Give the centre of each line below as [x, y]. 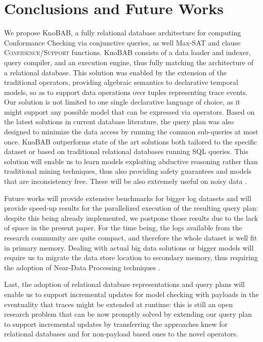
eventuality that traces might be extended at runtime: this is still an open [119, 304]
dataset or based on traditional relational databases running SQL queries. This [126, 151]
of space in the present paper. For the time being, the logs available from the [123, 228]
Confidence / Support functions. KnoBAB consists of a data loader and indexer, [127, 52]
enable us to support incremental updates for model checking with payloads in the [131, 294]
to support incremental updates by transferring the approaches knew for [116, 324]
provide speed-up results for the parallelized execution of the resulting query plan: [131, 208]
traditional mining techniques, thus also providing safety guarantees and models [128, 171]
